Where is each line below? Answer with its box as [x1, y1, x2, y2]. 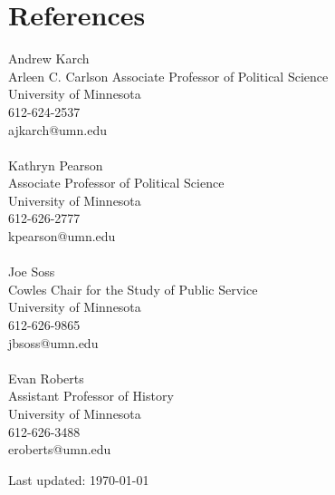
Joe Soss [8, 262, 55, 281]
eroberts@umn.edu [8, 440, 111, 459]
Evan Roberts [8, 368, 84, 387]
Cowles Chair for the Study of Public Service [8, 279, 258, 298]
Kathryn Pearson [8, 155, 103, 174]
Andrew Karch [8, 49, 90, 68]
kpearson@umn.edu [8, 227, 116, 246]
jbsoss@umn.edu [8, 333, 99, 352]
